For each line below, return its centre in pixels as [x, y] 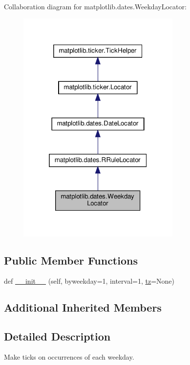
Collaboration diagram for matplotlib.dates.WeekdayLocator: [95, 6]
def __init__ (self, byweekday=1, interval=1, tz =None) [89, 281]
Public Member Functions [71, 260]
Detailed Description [57, 336]
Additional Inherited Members [83, 307]
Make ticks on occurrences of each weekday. [69, 356]
